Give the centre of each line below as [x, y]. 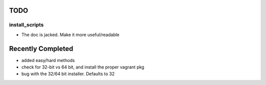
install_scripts [26, 25]
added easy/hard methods [48, 60]
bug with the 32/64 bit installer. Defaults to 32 [68, 74]
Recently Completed [41, 49]
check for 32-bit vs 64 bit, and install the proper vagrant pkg [83, 67]
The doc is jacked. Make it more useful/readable [70, 35]
